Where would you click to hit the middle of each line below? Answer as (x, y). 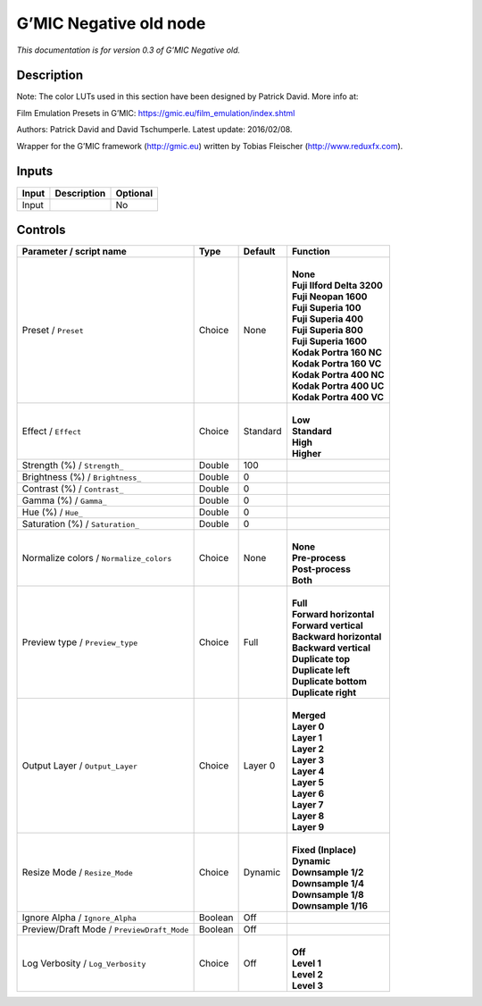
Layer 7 (307, 805)
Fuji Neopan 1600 (329, 297)
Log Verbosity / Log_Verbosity (84, 963)
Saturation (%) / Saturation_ (81, 524)
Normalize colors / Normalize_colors (97, 558)
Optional (134, 193)
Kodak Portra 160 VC (337, 364)
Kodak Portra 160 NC (337, 353)
